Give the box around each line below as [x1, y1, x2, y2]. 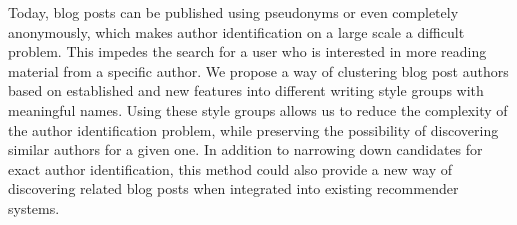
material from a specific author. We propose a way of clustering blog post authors [8, 60, 509, 81]
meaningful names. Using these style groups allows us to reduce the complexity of [8, 99, 508, 120]
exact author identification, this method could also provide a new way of [8, 158, 452, 179]
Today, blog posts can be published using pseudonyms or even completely [8, 2, 459, 22]
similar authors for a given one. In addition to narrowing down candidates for [8, 139, 483, 160]
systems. [8, 197, 60, 218]
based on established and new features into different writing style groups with [8, 80, 484, 101]
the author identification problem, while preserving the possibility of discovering [8, 119, 499, 140]
